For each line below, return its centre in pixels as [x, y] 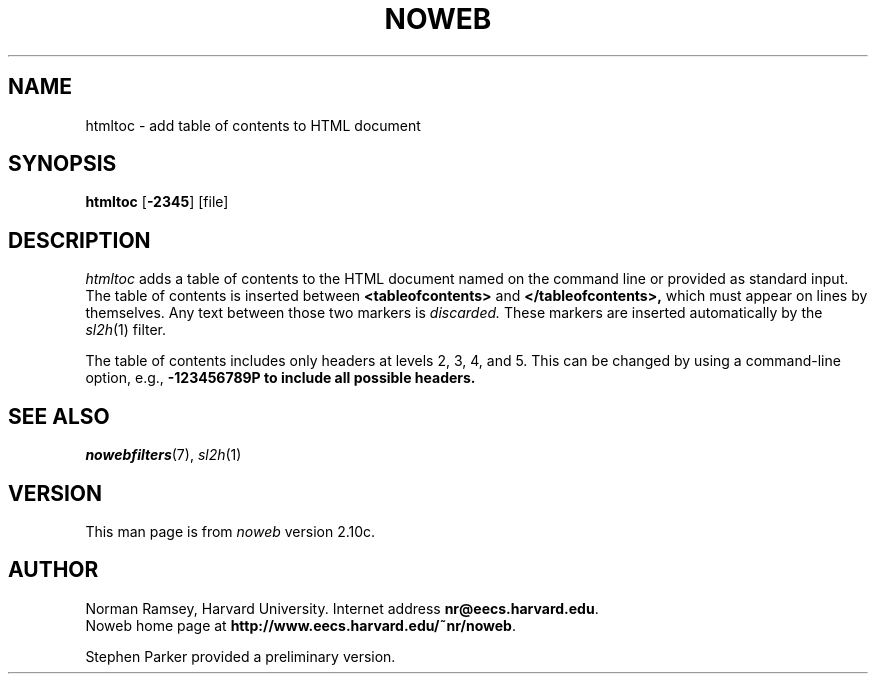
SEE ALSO [59, 416]
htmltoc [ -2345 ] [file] [157, 202]
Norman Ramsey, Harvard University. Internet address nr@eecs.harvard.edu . [342, 608]
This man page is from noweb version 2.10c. [230, 531]
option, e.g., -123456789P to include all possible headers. [280, 378]
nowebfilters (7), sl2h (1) [163, 455]
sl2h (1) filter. [126, 330]
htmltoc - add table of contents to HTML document [253, 125]
